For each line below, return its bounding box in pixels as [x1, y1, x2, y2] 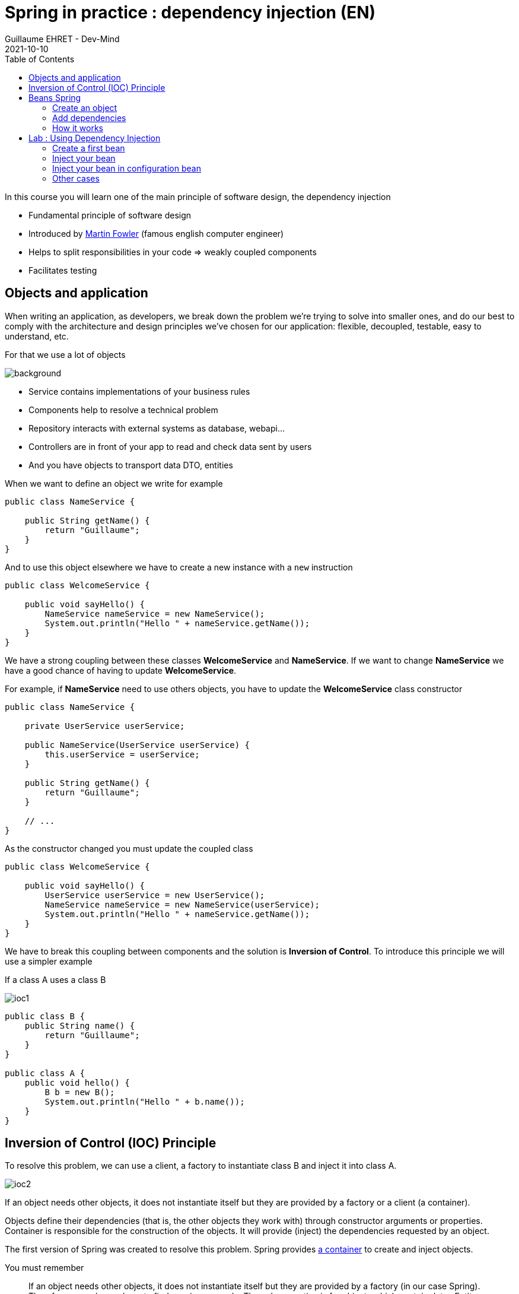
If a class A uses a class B [5, 974, 106, 985]
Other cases [52, 173, 100, 183]
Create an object [52, 102, 117, 113]
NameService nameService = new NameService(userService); [44, 899, 320, 909]
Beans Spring [28, 92, 81, 103]
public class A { [5, 1068, 85, 1078]
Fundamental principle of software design [28, 210, 192, 220]
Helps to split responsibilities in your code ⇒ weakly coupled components [28, 246, 317, 257]
